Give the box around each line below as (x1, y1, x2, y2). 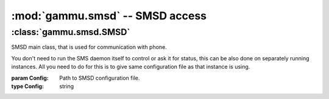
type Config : (11, 82, 44, 90)
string (59, 82, 74, 90)
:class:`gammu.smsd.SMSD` (11, 27, 130, 37)
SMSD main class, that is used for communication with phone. (11, 43, 167, 51)
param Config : (11, 74, 49, 81)
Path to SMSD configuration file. (59, 74, 140, 81)
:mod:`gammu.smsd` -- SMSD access (11, 9, 207, 22)
